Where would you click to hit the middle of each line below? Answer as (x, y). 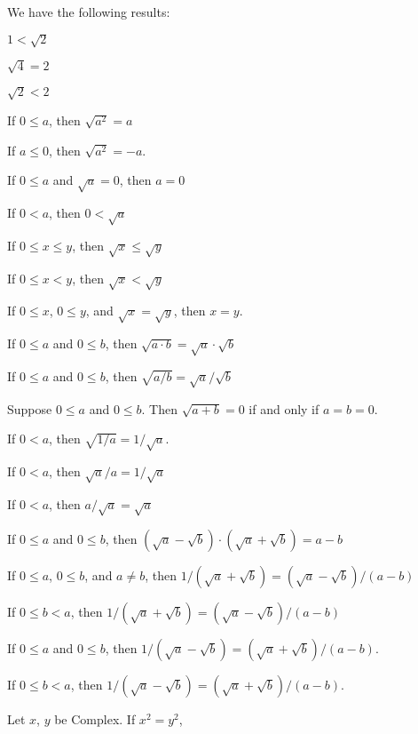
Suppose (30, 408)
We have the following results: (89, 12)
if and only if (284, 408)
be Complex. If (95, 718)
